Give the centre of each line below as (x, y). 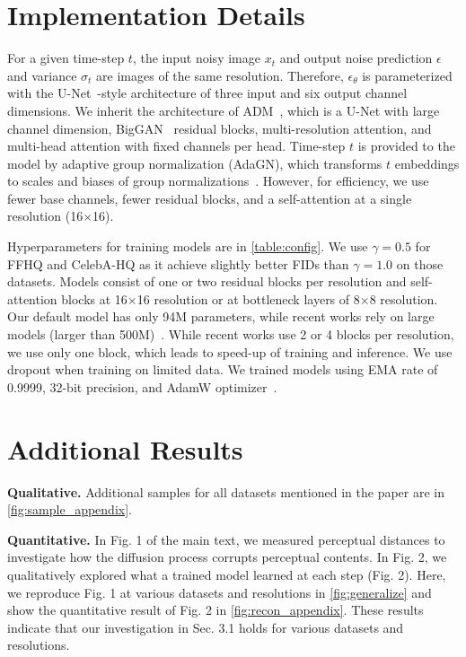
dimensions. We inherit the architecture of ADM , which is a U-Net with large (224, 110)
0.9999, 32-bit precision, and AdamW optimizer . (142, 386)
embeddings (427, 163)
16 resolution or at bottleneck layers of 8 (248, 298)
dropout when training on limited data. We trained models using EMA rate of (223, 369)
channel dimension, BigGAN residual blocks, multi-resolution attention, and (220, 128)
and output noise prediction (356, 58)
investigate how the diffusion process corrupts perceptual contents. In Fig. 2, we (227, 557)
